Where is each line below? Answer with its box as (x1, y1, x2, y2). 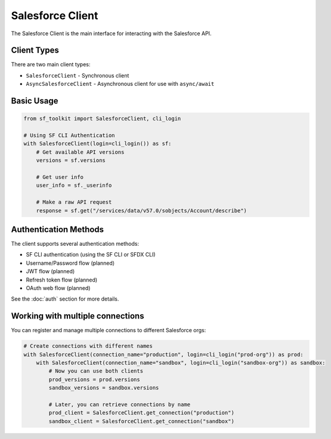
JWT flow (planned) (26, 268, 75, 275)
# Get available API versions (36, 149, 125, 155)
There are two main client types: (11, 61, 91, 68)
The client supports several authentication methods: (11, 240, 140, 248)
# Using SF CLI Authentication (23, 132, 116, 139)
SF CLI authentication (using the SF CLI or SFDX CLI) (26, 251, 156, 258)
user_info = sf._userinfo (36, 182, 112, 189)
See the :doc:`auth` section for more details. (11, 295, 119, 302)
